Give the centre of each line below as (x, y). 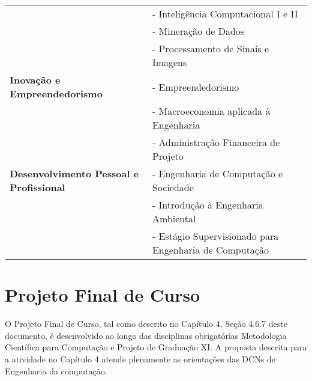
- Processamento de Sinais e (211, 48)
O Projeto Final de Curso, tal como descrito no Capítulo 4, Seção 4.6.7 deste (146, 324)
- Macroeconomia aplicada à (211, 111)
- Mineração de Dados (198, 31)
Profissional (37, 187)
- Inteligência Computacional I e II (225, 14)
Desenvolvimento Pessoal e (74, 173)
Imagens (169, 62)
